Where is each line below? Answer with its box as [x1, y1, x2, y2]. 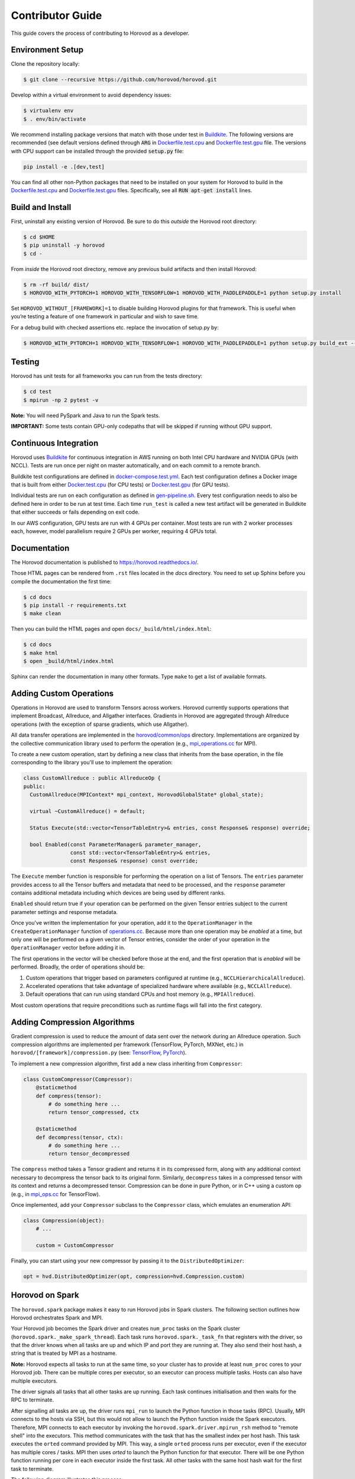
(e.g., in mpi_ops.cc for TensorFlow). [11, 1190, 101, 1197]
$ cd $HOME [23, 234, 55, 240]
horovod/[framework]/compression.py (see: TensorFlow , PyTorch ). [11, 1049, 187, 1056]
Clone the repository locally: [11, 60, 80, 67]
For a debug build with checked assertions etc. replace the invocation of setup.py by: [11, 324, 219, 331]
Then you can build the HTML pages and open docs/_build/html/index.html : [11, 625, 212, 632]
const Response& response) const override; [70, 858, 198, 864]
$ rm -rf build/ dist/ [23, 281, 89, 288]
